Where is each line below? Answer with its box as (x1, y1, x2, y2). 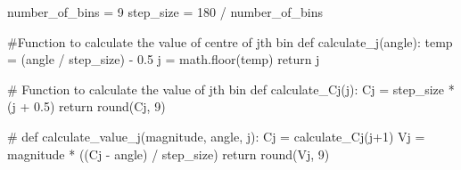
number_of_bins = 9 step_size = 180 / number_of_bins (7, 3, 323, 20)
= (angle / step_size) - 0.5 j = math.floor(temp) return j (7, 50, 320, 69)
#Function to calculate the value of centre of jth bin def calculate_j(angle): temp (7, 32, 453, 51)
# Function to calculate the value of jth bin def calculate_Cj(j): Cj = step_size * (7, 79, 455, 98)
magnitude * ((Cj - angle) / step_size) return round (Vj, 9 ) (7, 144, 330, 163)
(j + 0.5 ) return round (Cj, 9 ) (7, 97, 166, 116)
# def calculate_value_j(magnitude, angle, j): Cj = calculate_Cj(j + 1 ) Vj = (7, 126, 425, 145)
